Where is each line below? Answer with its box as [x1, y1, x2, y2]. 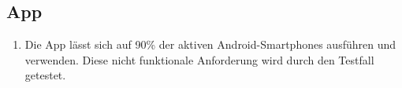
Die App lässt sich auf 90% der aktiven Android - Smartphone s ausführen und [24, 36, 396, 53]
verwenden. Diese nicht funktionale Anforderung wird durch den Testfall [24, 51, 374, 68]
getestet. [24, 67, 66, 83]
